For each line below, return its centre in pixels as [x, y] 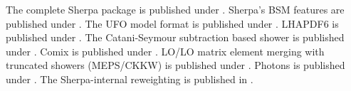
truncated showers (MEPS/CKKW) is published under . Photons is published [175, 65]
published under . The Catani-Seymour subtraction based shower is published [175, 37]
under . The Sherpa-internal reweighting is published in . [130, 79]
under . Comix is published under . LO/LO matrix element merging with [165, 51]
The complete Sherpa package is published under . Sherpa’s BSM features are [175, 9]
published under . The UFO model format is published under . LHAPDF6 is [172, 23]
